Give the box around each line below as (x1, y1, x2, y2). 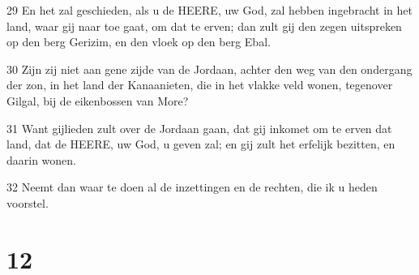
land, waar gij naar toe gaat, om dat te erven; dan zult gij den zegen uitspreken (6, 17, 402, 34)
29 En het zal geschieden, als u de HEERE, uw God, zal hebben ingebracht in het (6, 2, 413, 18)
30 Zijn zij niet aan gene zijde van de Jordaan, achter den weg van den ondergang (6, 60, 413, 77)
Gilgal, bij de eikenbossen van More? (6, 92, 189, 109)
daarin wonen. (6, 151, 77, 168)
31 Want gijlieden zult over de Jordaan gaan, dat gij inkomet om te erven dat (6, 119, 392, 136)
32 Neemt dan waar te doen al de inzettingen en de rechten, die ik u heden (6, 178, 378, 196)
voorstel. (6, 194, 49, 211)
